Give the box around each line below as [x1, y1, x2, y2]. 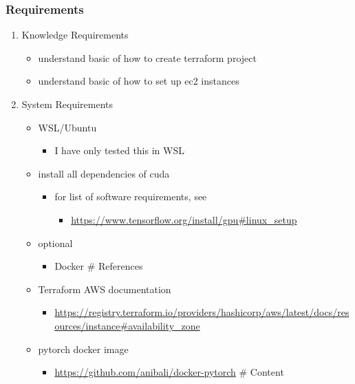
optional [38, 235, 73, 250]
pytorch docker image [38, 341, 129, 356]
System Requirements [21, 97, 113, 111]
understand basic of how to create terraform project [38, 50, 257, 65]
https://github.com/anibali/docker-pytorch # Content [54, 365, 284, 379]
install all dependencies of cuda [38, 166, 170, 180]
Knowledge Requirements [21, 28, 129, 42]
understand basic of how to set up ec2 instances [38, 74, 239, 88]
